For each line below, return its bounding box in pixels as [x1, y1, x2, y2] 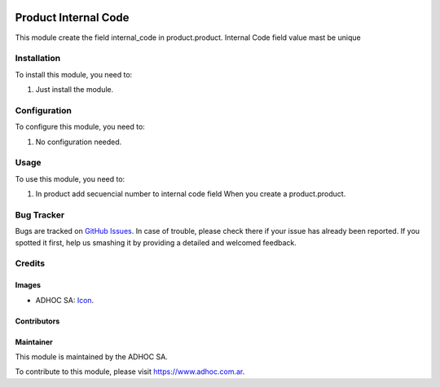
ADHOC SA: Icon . [35, 295, 95, 305]
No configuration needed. [35, 137, 122, 147]
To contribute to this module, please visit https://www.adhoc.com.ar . [15, 367, 245, 376]
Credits [15, 257, 45, 269]
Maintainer [15, 336, 53, 346]
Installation [15, 53, 61, 64]
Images [15, 280, 41, 290]
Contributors [15, 316, 60, 326]
